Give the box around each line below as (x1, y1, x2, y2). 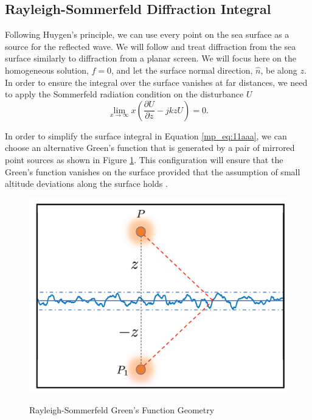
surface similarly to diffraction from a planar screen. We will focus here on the (5, 52, 296, 65)
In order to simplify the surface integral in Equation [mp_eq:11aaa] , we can (5, 129, 287, 142)
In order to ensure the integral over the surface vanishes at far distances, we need (5, 75, 308, 88)
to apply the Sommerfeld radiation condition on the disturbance (5, 88, 244, 100)
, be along (260, 63, 297, 76)
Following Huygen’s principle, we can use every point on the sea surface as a (5, 28, 289, 41)
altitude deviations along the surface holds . (5, 177, 168, 190)
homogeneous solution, (5, 63, 89, 76)
